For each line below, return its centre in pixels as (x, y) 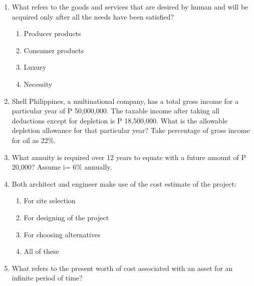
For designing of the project (66, 217)
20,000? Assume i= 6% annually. (62, 167)
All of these (41, 251)
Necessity (38, 84)
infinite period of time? (47, 278)
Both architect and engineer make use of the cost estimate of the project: (124, 183)
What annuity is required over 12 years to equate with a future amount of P (129, 157)
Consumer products (54, 50)
